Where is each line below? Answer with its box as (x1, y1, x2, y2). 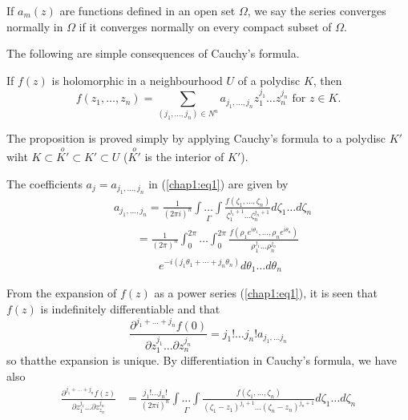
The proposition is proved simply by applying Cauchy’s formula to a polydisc (6, 130, 386, 147)
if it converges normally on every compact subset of (79, 18, 332, 34)
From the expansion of (6, 285, 117, 301)
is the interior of (144, 148, 224, 165)
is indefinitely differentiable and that (40, 301, 220, 317)
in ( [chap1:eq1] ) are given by (148, 175, 289, 192)
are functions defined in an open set (59, 2, 236, 18)
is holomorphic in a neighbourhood (51, 71, 223, 88)
